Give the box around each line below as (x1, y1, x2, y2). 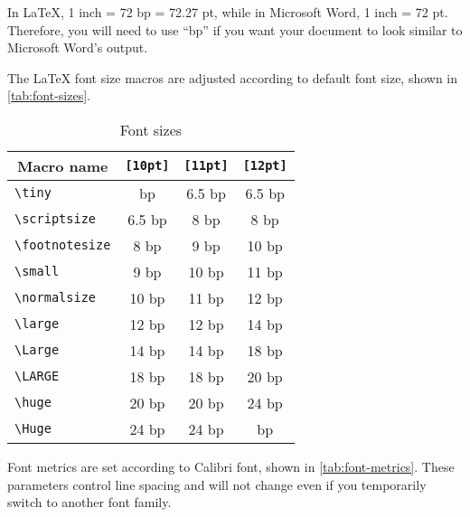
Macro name (16, 155, 108, 176)
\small (14, 264, 60, 279)
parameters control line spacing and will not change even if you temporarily (7, 475, 427, 493)
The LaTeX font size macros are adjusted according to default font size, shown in (7, 68, 458, 87)
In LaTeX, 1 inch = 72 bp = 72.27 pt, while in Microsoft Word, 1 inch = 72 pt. (7, 3, 448, 21)
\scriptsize (14, 211, 97, 227)
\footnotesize (14, 238, 111, 253)
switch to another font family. (7, 493, 172, 512)
